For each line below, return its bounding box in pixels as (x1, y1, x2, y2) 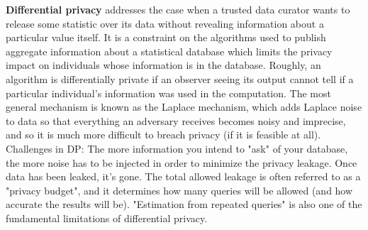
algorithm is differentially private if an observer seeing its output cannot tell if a (6, 71, 354, 86)
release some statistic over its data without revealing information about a (6, 16, 324, 31)
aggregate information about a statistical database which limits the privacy (6, 43, 333, 58)
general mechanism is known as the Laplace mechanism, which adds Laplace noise (6, 99, 362, 114)
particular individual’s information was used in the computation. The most (6, 85, 331, 100)
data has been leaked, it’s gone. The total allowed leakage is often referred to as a (6, 169, 361, 184)
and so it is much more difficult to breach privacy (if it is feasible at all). (6, 127, 321, 142)
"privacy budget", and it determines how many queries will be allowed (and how (6, 182, 353, 197)
